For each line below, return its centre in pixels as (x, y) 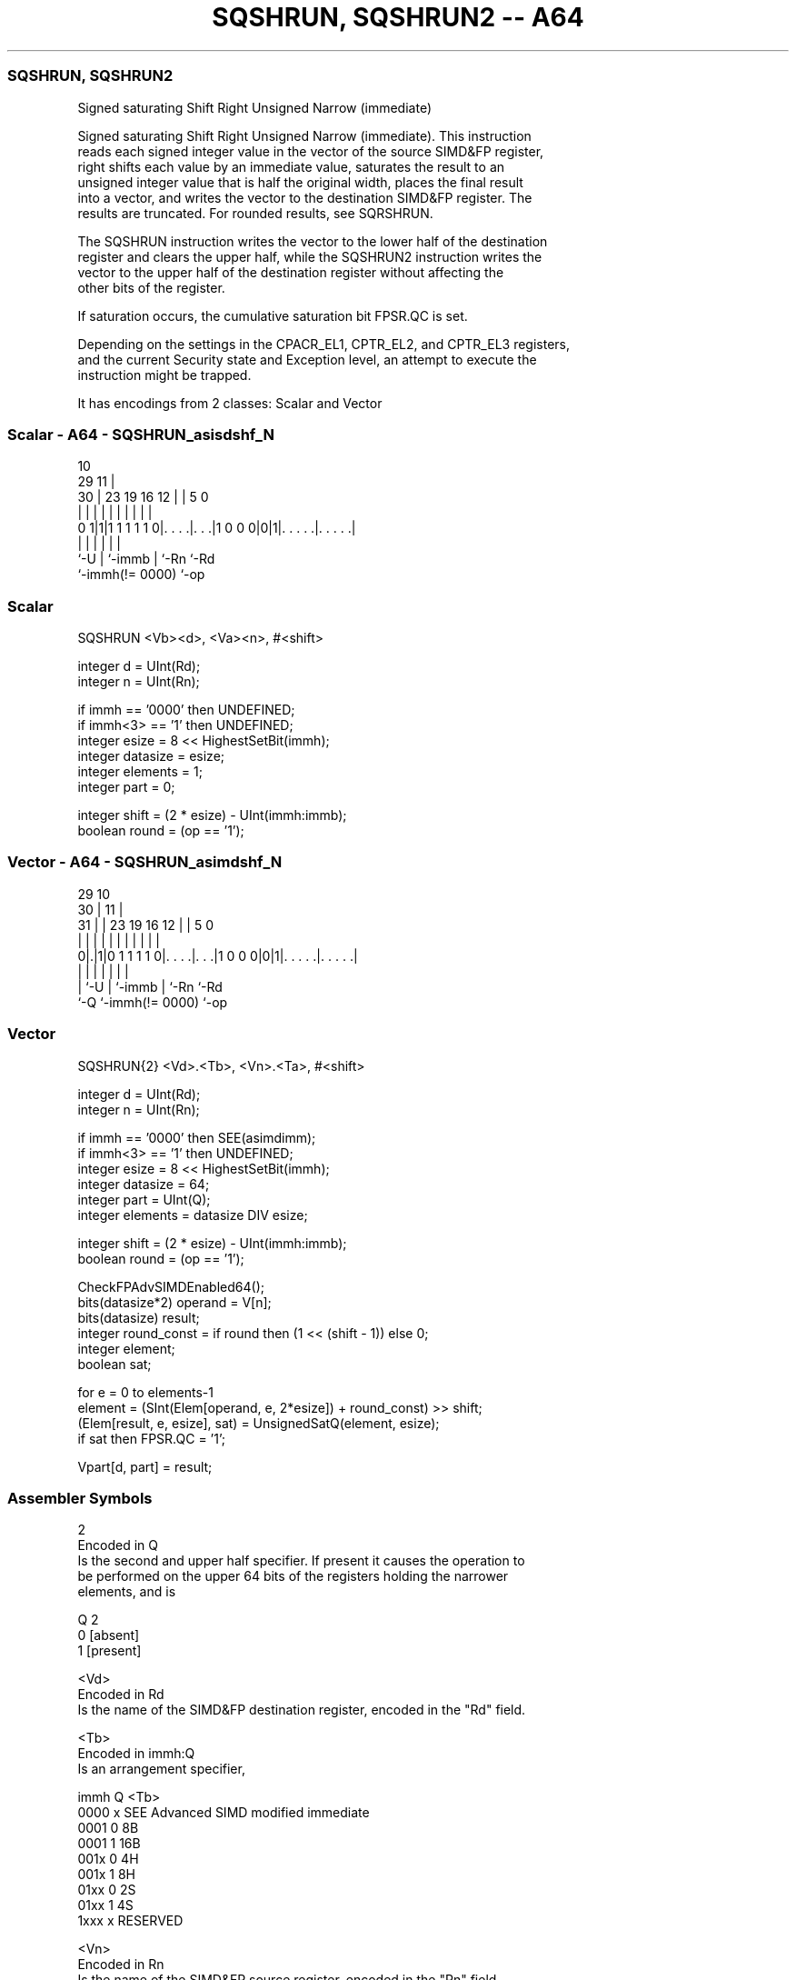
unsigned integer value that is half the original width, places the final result (300, 182)
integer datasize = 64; (144, 1184)
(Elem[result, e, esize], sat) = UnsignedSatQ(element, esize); (259, 1423)
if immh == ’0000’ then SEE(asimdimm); (197, 1137)
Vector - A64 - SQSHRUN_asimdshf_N (145, 862)
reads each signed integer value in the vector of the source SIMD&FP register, (311, 151)
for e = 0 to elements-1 (145, 1392)
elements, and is (127, 1592)
